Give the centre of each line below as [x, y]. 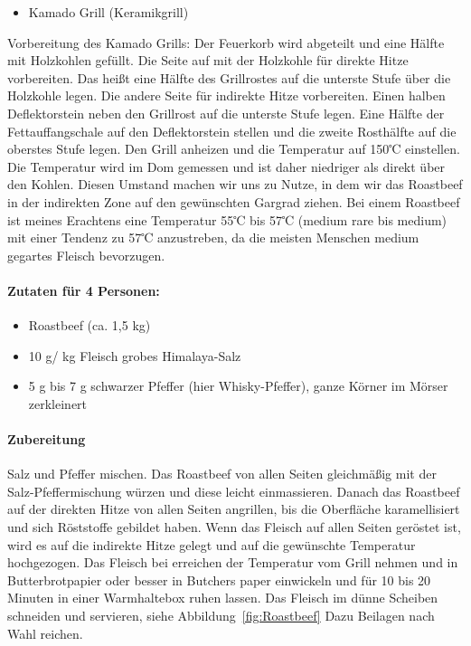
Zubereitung [47, 439]
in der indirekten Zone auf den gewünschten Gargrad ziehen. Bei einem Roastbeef [234, 201]
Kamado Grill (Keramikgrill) [108, 12]
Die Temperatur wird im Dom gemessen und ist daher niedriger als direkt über [226, 166]
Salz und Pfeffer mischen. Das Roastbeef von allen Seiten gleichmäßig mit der [222, 474]
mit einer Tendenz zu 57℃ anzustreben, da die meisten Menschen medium [213, 237]
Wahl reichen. [45, 633]
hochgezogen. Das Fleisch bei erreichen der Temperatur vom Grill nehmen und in [233, 562]
